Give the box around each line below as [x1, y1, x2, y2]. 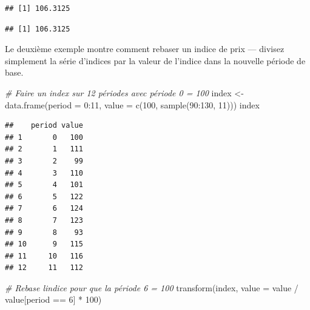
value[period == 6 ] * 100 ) [5, 293, 102, 306]
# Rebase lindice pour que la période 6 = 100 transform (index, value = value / [5, 281, 298, 294]
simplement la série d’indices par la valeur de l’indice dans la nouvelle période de [5, 54, 306, 67]
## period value [5, 121, 83, 130]
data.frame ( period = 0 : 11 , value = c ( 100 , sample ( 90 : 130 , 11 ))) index [5, 98, 260, 111]
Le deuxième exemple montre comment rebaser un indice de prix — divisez [5, 42, 285, 55]
